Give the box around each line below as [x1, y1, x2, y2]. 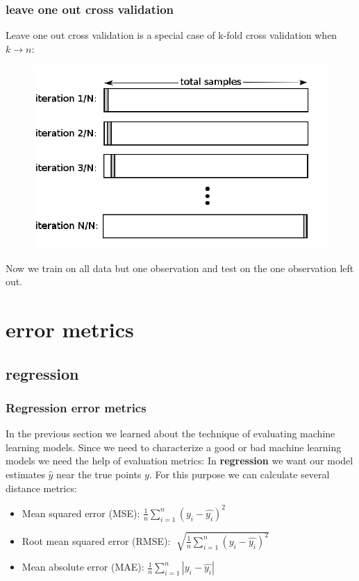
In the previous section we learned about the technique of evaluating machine [6, 426, 335, 441]
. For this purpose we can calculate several [149, 467, 330, 482]
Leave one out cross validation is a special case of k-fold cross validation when [6, 28, 337, 42]
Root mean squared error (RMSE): [22, 533, 171, 548]
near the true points [56, 467, 142, 482]
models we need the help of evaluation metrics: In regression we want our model [6, 453, 353, 468]
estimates [6, 467, 45, 482]
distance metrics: [6, 480, 77, 495]
